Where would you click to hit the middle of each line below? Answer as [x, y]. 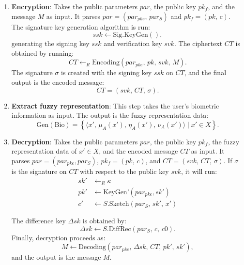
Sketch [119, 204]
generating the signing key [50, 43]
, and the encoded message [138, 151]
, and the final [205, 72]
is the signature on [39, 171]
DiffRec [120, 229]
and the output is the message [56, 257]
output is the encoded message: [58, 82]
